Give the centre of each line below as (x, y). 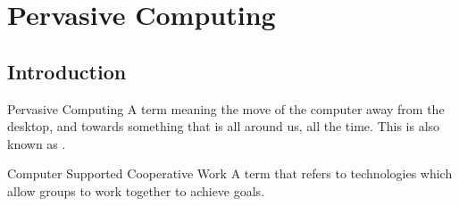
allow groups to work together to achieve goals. (136, 190)
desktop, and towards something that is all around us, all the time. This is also (224, 126)
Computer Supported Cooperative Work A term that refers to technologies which (230, 173)
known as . (37, 143)
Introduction (67, 71)
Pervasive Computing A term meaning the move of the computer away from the (226, 108)
